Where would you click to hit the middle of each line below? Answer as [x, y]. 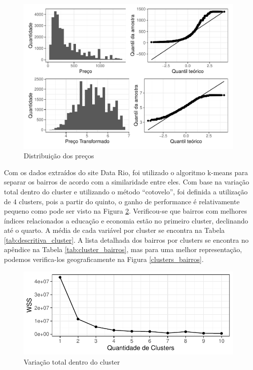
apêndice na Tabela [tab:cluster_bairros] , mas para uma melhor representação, [123, 249]
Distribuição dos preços [59, 156]
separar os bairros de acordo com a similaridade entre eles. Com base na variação [126, 182]
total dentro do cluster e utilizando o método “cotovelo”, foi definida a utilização [126, 191]
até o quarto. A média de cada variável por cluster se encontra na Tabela [114, 230]
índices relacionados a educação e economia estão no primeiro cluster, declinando [126, 220]
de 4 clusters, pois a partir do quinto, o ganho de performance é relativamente [122, 201]
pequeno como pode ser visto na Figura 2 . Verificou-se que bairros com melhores [126, 211]
